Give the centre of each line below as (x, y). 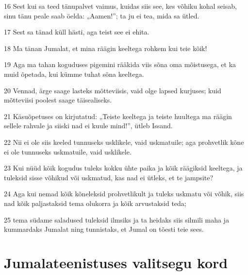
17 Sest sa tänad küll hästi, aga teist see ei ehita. (77, 32)
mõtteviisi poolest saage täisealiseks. (58, 100)
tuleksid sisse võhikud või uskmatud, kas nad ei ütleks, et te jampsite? (109, 177)
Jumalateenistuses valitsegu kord (116, 262)
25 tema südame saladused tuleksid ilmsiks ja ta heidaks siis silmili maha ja (116, 219)
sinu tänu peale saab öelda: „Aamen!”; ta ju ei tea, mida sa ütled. (102, 15)
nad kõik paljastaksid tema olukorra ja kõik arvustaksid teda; (95, 203)
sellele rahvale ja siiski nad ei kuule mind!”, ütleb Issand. (88, 126)
